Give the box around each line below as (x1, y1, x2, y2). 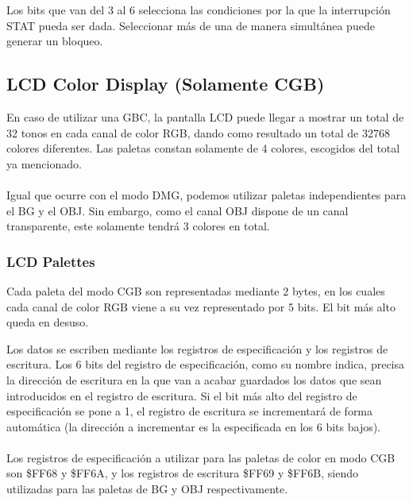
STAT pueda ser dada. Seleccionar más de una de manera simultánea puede (6, 17, 375, 33)
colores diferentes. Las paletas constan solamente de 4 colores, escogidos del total (6, 140, 400, 156)
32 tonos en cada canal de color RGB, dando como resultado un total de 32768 (6, 124, 390, 141)
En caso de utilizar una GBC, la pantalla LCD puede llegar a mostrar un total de (6, 108, 404, 125)
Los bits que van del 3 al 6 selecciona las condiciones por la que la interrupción (6, 2, 391, 17)
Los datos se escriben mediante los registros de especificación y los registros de (6, 340, 388, 357)
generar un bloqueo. (6, 33, 103, 49)
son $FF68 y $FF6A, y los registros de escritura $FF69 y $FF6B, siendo (6, 465, 358, 481)
